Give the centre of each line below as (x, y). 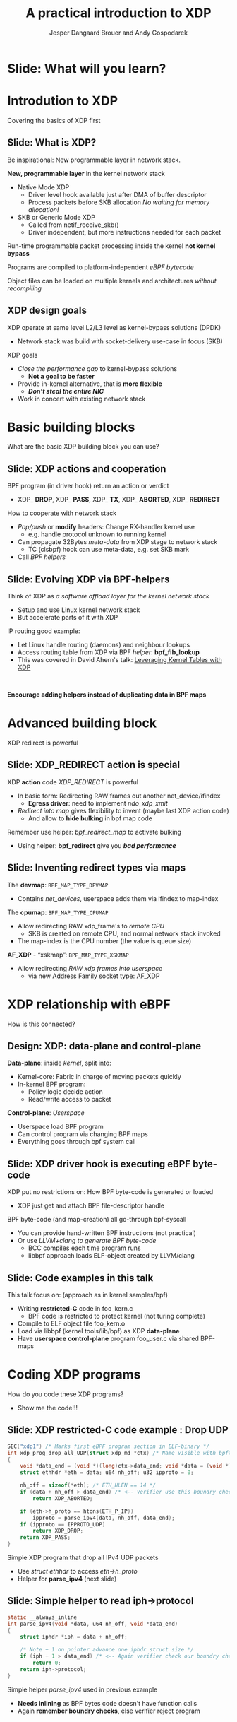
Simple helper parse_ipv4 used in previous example (83, 1689)
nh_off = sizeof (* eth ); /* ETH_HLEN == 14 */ (88, 1485)
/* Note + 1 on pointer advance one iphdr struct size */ (107, 1650)
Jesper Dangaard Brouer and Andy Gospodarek (119, 33)
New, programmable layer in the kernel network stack (86, 173)
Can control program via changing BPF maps (83, 1134)
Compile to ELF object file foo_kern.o (71, 1323)
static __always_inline (42, 1617)
